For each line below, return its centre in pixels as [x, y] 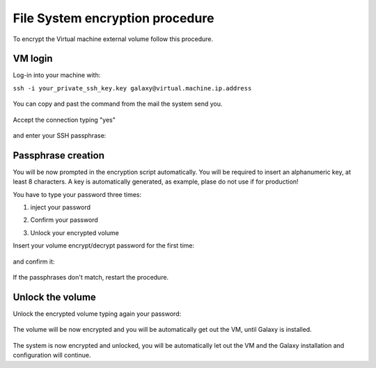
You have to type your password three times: [77, 194]
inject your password [60, 207]
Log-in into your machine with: [57, 75]
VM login [33, 59]
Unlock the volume [55, 297]
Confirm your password [64, 220]
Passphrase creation [58, 155]
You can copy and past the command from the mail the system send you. [118, 104]
